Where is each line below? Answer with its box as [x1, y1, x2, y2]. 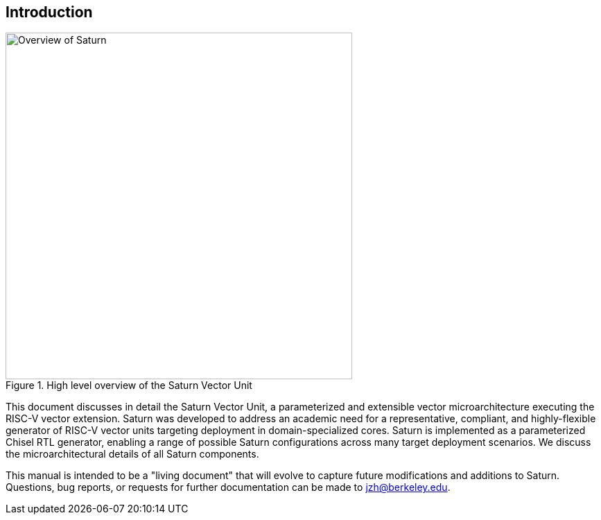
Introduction [6, 3, 93, 21]
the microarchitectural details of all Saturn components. [6, 448, 259, 460]
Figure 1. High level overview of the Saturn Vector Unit [6, 379, 252, 392]
